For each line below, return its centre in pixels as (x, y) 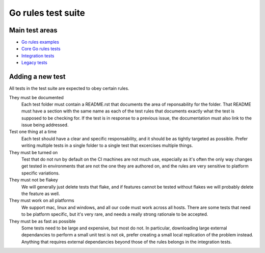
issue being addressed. (45, 125)
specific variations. (40, 173)
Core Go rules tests (41, 49)
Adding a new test (37, 77)
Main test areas (33, 30)
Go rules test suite (47, 13)
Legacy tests (34, 63)
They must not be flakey (34, 180)
